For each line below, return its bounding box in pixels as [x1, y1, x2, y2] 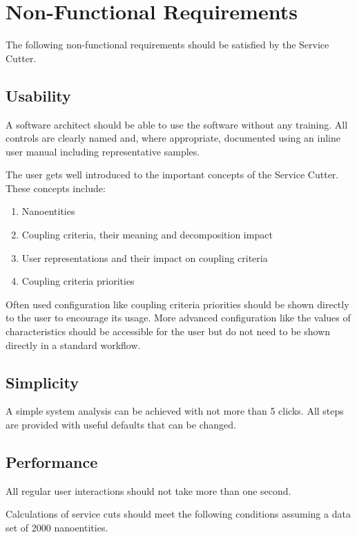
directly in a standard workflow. [6, 337, 141, 352]
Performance [6, 451, 98, 473]
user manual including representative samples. [6, 144, 200, 158]
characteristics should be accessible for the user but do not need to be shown [6, 324, 331, 339]
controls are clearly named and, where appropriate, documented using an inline [6, 131, 340, 145]
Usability [6, 84, 71, 106]
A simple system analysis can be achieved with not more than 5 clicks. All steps [6, 404, 344, 418]
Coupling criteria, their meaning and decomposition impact [21, 227, 273, 242]
